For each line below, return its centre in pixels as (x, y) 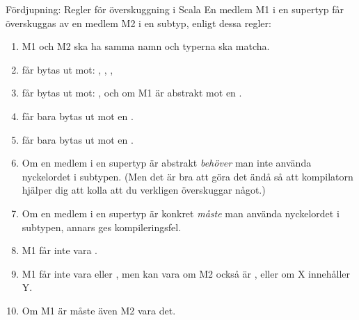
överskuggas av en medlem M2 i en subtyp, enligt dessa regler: (138, 23)
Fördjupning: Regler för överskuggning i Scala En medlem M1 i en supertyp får (175, 9)
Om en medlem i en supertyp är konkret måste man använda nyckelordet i (181, 213)
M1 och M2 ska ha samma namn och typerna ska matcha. (146, 46)
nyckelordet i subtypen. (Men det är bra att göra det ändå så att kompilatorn (188, 176)
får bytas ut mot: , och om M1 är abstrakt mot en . (132, 93)
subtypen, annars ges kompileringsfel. (102, 227)
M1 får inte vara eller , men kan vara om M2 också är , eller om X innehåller (186, 273)
